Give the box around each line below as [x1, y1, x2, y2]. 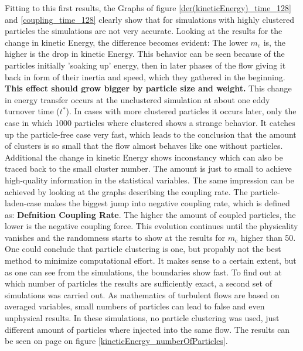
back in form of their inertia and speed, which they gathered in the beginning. [5, 70, 285, 83]
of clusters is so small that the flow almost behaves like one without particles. [5, 139, 283, 152]
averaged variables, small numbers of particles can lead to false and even [5, 300, 265, 312]
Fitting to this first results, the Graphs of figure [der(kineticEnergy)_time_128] [5, 2, 291, 13]
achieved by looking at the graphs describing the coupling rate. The [5, 185, 248, 197]
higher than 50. [240, 231, 296, 243]
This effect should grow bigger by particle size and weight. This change [5, 82, 292, 94]
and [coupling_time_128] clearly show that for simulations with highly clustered [5, 13, 294, 25]
